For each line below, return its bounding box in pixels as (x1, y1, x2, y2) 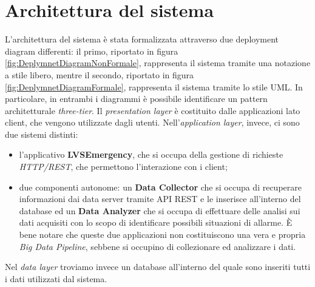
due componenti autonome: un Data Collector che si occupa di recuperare (19, 180, 302, 193)
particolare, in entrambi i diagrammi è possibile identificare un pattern (5, 92, 268, 105)
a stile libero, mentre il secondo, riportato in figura (5, 68, 194, 81)
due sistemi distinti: (5, 127, 78, 140)
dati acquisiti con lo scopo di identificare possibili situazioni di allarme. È (19, 216, 293, 229)
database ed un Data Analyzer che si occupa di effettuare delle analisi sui (19, 204, 300, 217)
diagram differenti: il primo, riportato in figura (5, 44, 178, 57)
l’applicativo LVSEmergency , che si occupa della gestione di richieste (19, 148, 283, 161)
